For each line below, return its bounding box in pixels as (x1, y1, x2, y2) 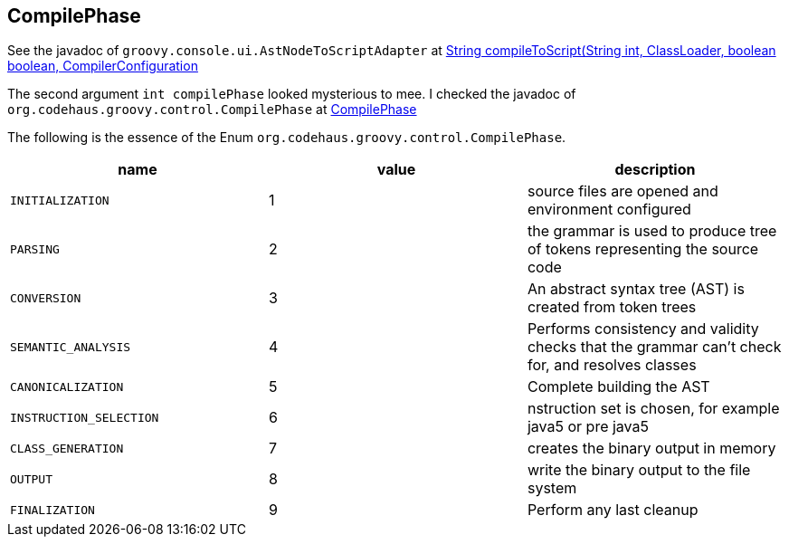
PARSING (10, 242, 60, 256)
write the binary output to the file (527, 461, 751, 480)
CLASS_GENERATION (10, 441, 124, 455)
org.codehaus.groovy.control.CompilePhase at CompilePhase (7, 101, 417, 118)
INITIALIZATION (10, 193, 109, 207)
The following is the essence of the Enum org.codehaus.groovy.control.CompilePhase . (7, 129, 566, 146)
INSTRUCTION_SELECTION (10, 410, 159, 425)
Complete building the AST (527, 377, 710, 396)
